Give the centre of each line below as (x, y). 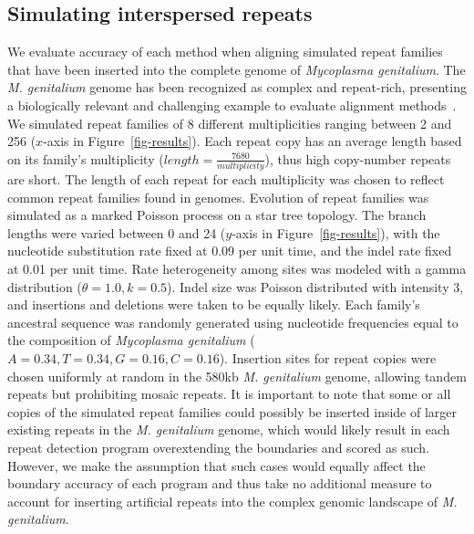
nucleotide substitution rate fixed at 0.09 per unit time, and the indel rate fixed (230, 251)
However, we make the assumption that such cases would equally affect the (216, 465)
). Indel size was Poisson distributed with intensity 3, (315, 286)
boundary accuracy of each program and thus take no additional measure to (220, 483)
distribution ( (45, 286)
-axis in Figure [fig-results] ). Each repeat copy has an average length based (252, 141)
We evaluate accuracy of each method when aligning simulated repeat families (225, 52)
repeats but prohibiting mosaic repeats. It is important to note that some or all (229, 394)
